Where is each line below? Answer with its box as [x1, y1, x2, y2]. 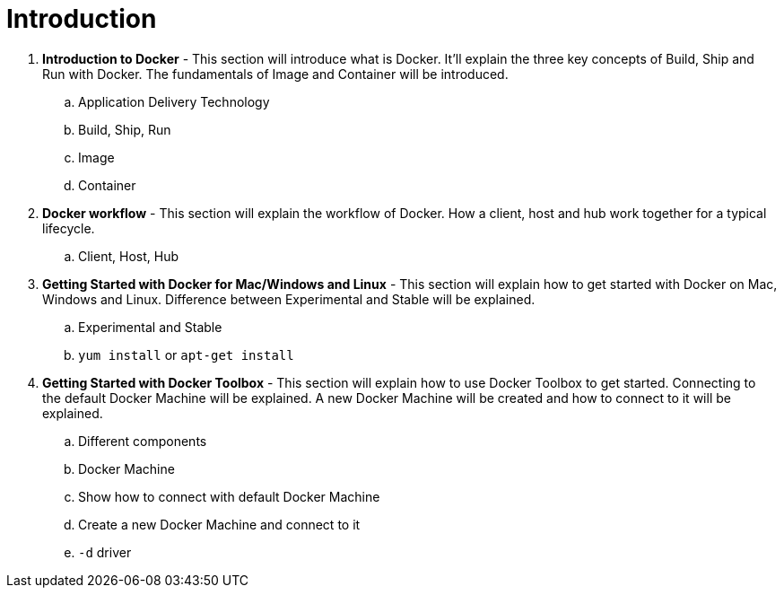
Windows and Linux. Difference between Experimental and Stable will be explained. [42, 291, 536, 307]
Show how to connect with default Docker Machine [78, 488, 380, 504]
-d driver [78, 544, 132, 560]
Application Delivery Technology [78, 93, 270, 109]
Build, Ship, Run [78, 121, 171, 137]
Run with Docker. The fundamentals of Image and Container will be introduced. [42, 66, 509, 82]
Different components [78, 433, 207, 449]
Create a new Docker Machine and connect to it [78, 516, 361, 532]
